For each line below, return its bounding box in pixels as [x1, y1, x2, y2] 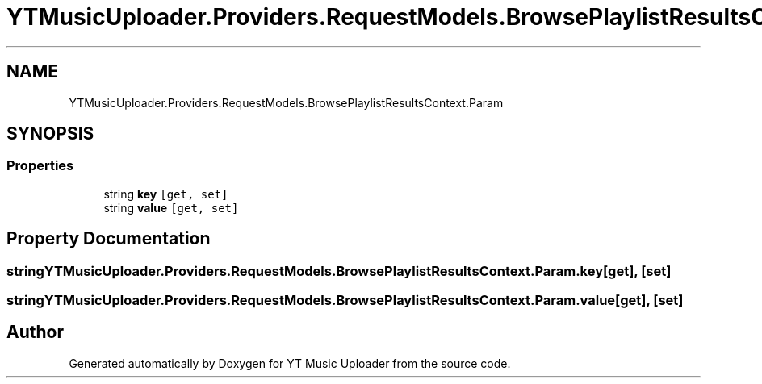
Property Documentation [6, 228, 211, 249]
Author [6, 322, 64, 343]
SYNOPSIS [6, 123, 94, 144]
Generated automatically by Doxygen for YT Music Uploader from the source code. [69, 356, 511, 370]
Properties [6, 157, 74, 174]
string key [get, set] [103, 186, 228, 201]
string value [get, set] [103, 200, 239, 215]
